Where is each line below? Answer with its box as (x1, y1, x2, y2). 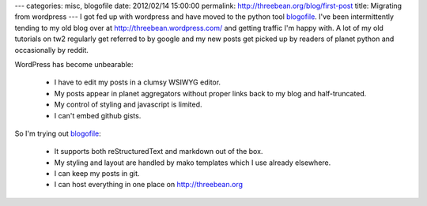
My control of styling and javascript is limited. (54, 99, 202, 110)
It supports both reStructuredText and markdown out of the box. (54, 147, 263, 156)
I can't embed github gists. (54, 110, 142, 120)
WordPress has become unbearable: (14, 59, 134, 69)
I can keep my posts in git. (54, 169, 140, 178)
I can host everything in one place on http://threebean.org (54, 180, 244, 189)
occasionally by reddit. (14, 45, 89, 54)
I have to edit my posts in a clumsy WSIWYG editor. (54, 77, 221, 87)
